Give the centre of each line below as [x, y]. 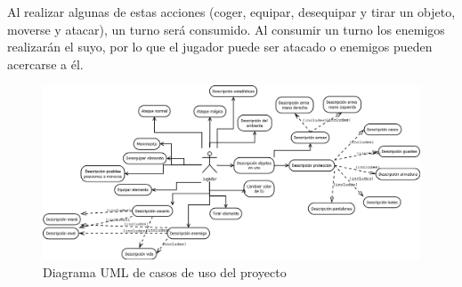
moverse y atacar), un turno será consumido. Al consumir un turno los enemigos [226, 29]
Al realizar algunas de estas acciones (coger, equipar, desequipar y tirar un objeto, [231, 12]
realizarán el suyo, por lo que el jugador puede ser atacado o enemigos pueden [220, 47]
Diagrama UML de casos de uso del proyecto [165, 271]
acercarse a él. [45, 64]
